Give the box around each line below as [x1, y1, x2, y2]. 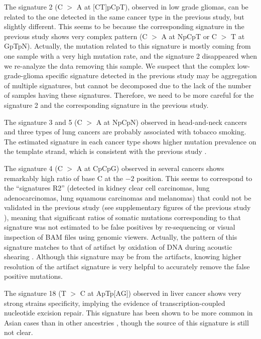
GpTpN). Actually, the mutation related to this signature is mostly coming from [4, 41, 251, 51]
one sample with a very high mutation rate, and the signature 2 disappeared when [4, 50, 257, 61]
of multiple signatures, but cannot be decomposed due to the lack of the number [4, 80, 251, 90]
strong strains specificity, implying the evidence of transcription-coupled [4, 297, 225, 308]
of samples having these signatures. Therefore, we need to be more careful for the [4, 90, 254, 100]
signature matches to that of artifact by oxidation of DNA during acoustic [4, 241, 232, 252]
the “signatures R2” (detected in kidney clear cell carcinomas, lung [4, 183, 210, 193]
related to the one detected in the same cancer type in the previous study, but [4, 11, 244, 22]
